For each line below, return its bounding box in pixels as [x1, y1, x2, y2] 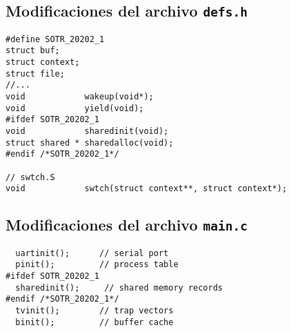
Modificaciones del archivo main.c [6, 214, 248, 235]
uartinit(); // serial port [15, 248, 169, 258]
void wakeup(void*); [6, 92, 154, 102]
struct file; [6, 68, 65, 79]
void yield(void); [6, 103, 144, 113]
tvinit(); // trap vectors [15, 306, 174, 316]
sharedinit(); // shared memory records [15, 282, 223, 293]
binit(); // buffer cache [15, 317, 174, 327]
